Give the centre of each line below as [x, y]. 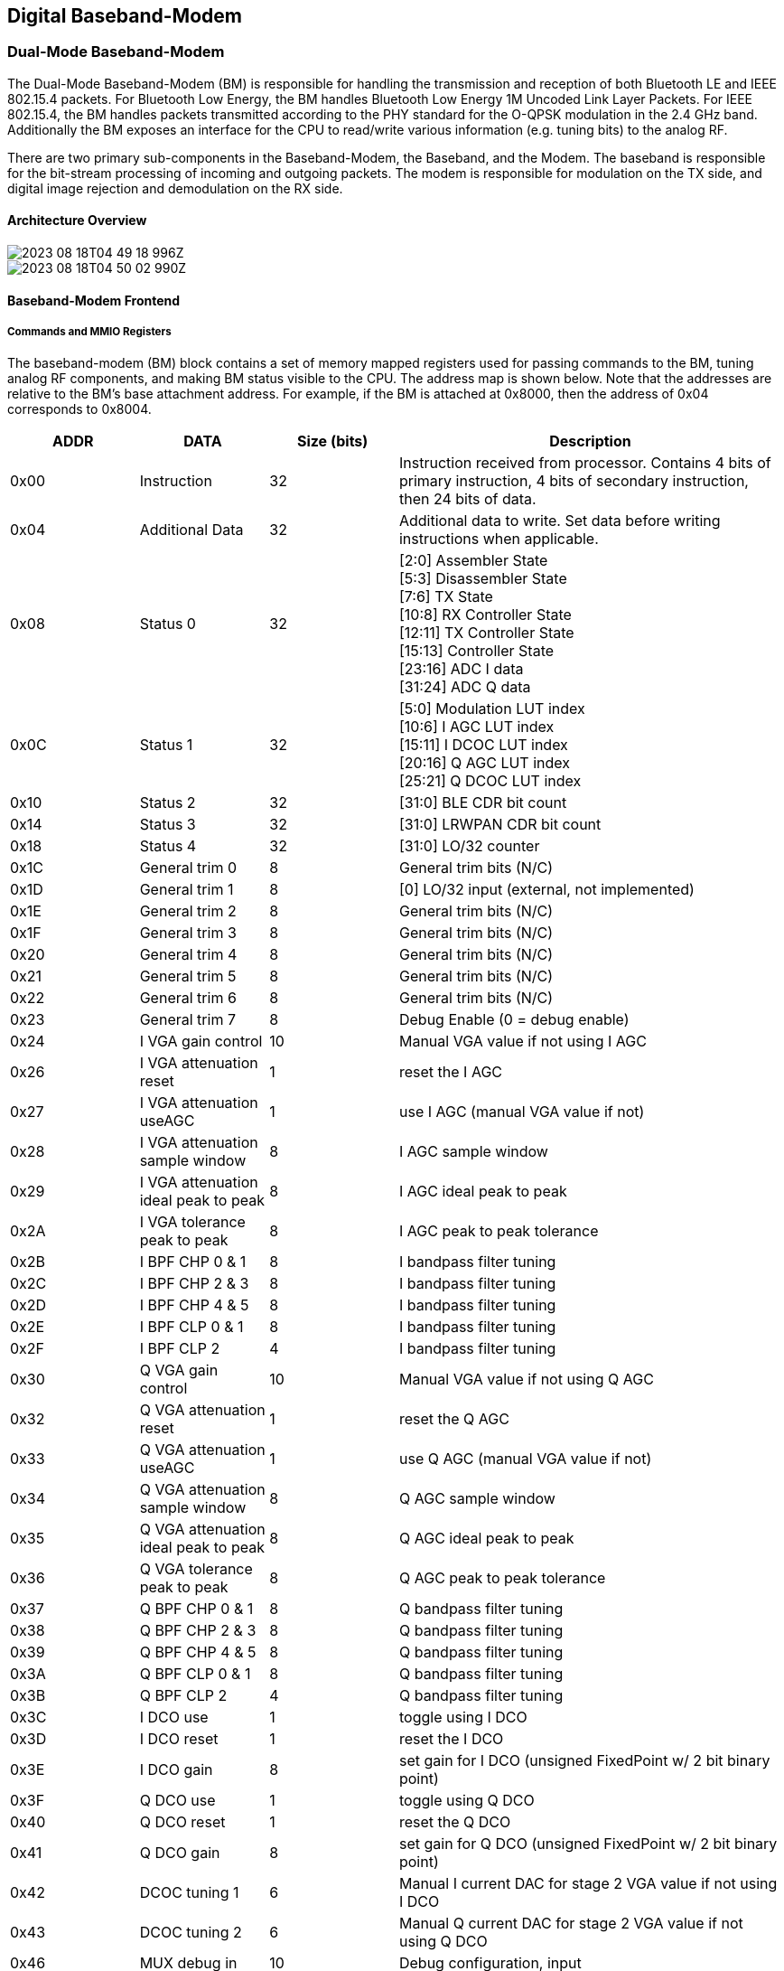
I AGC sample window [473, 1152]
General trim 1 [187, 890]
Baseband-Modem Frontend [94, 300]
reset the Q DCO [455, 1822]
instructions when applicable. [499, 539]
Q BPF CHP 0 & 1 [196, 1609]
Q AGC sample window [477, 1499]
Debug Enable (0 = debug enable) [514, 1020]
